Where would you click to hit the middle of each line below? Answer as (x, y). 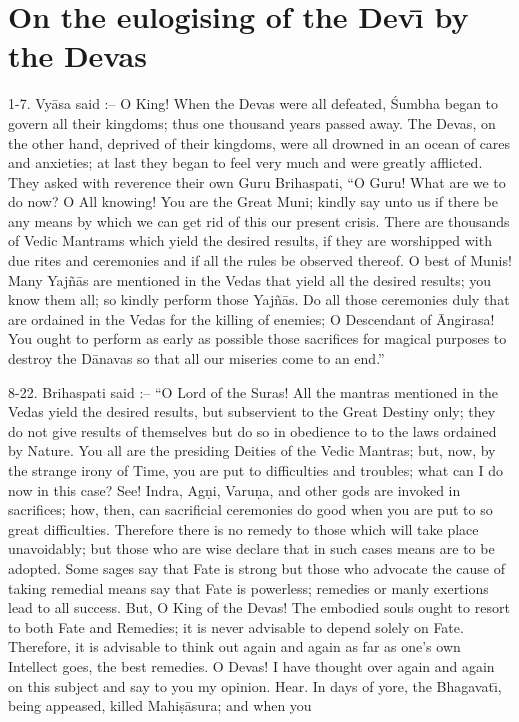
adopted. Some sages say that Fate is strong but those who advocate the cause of (256, 567)
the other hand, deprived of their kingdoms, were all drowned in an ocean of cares (259, 142)
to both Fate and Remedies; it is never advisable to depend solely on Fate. (236, 626)
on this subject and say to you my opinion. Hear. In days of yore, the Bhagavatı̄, (255, 685)
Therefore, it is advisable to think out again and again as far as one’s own (234, 646)
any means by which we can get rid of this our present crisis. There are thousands (259, 220)
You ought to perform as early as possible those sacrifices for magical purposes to (257, 338)
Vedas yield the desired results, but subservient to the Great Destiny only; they (252, 411)
